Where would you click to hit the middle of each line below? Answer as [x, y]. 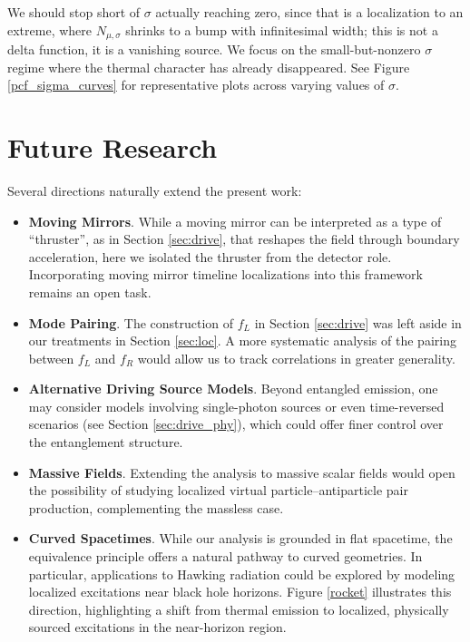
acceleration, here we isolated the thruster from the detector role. [210, 256]
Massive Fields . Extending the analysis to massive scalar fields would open [242, 472]
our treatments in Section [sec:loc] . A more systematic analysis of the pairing [242, 340]
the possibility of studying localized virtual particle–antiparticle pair [218, 490]
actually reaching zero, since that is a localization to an [309, 12]
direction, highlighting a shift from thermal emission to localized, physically [239, 609]
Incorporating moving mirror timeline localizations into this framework [225, 274]
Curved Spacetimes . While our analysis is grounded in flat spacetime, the [240, 538]
